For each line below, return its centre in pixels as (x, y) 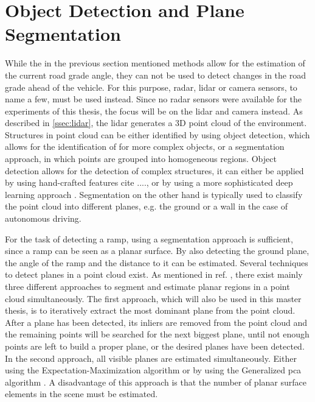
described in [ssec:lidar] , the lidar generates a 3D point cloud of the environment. (156, 123)
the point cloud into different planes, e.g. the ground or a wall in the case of (146, 206)
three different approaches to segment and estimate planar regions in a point (147, 286)
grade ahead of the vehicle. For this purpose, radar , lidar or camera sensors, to (151, 87)
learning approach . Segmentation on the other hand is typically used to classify (154, 194)
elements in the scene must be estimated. (81, 394)
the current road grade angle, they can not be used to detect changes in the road (155, 75)
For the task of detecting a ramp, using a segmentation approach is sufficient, (149, 238)
